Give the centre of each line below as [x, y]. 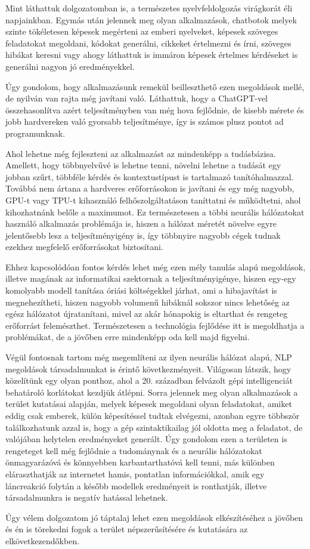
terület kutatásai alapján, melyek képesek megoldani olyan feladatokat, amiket [149, 404]
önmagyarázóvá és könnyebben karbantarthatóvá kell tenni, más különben [140, 462]
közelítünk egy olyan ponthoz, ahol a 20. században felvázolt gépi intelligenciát [149, 380]
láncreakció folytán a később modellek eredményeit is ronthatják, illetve [136, 485]
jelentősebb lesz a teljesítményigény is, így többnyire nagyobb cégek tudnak [143, 235]
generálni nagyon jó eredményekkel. [70, 66]
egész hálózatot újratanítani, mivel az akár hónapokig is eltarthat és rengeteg [147, 314]
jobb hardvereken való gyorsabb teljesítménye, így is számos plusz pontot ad [145, 121]
